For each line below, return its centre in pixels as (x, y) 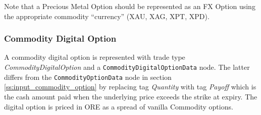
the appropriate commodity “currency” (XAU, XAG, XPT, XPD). (107, 16)
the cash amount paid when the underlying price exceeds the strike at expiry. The (131, 96)
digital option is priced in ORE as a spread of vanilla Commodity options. (119, 106)
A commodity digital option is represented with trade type (95, 57)
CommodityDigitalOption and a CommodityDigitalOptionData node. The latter (127, 67)
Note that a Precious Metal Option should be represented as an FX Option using (130, 6)
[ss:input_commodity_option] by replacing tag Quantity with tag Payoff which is (130, 87)
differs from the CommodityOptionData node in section (88, 77)
